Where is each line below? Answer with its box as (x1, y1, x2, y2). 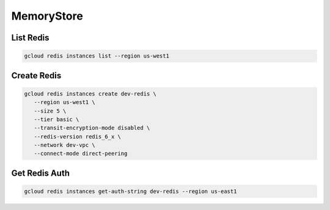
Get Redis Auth (11, 168, 70, 178)
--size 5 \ (34, 107, 67, 114)
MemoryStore (11, 9, 84, 23)
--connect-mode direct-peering (34, 150, 128, 157)
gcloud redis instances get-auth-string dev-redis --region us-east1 (24, 188, 237, 195)
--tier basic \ (34, 116, 79, 122)
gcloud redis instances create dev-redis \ (24, 90, 157, 97)
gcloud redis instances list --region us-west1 (24, 53, 169, 59)
